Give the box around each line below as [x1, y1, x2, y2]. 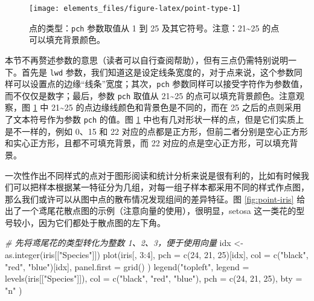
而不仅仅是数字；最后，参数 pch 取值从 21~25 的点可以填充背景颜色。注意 [5, 89, 296, 102]
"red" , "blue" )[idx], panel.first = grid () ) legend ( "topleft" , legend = [5, 260, 249, 273]
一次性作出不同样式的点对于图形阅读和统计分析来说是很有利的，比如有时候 [5, 169, 301, 181]
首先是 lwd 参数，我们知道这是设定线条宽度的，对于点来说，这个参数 [21, 65, 294, 78]
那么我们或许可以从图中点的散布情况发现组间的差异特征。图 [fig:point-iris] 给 [5, 192, 306, 205]
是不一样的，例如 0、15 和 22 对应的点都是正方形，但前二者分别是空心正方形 [5, 125, 308, 137]
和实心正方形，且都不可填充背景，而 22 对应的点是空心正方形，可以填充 [5, 137, 290, 149]
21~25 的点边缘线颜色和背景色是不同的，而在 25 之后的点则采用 [51, 101, 301, 114]
